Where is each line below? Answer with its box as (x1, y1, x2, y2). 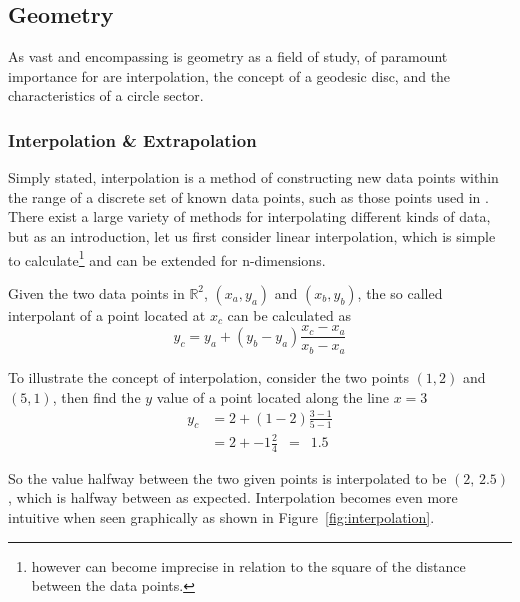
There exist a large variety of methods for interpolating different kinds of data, (8, 206, 491, 227)
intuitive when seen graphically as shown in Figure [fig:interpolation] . (8, 507, 435, 528)
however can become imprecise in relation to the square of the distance (31, 555, 466, 576)
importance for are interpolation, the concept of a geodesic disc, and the (8, 65, 451, 86)
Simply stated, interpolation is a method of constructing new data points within (8, 167, 499, 188)
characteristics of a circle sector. (8, 85, 204, 106)
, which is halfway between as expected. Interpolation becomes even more (8, 487, 458, 508)
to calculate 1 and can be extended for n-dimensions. (8, 246, 326, 270)
